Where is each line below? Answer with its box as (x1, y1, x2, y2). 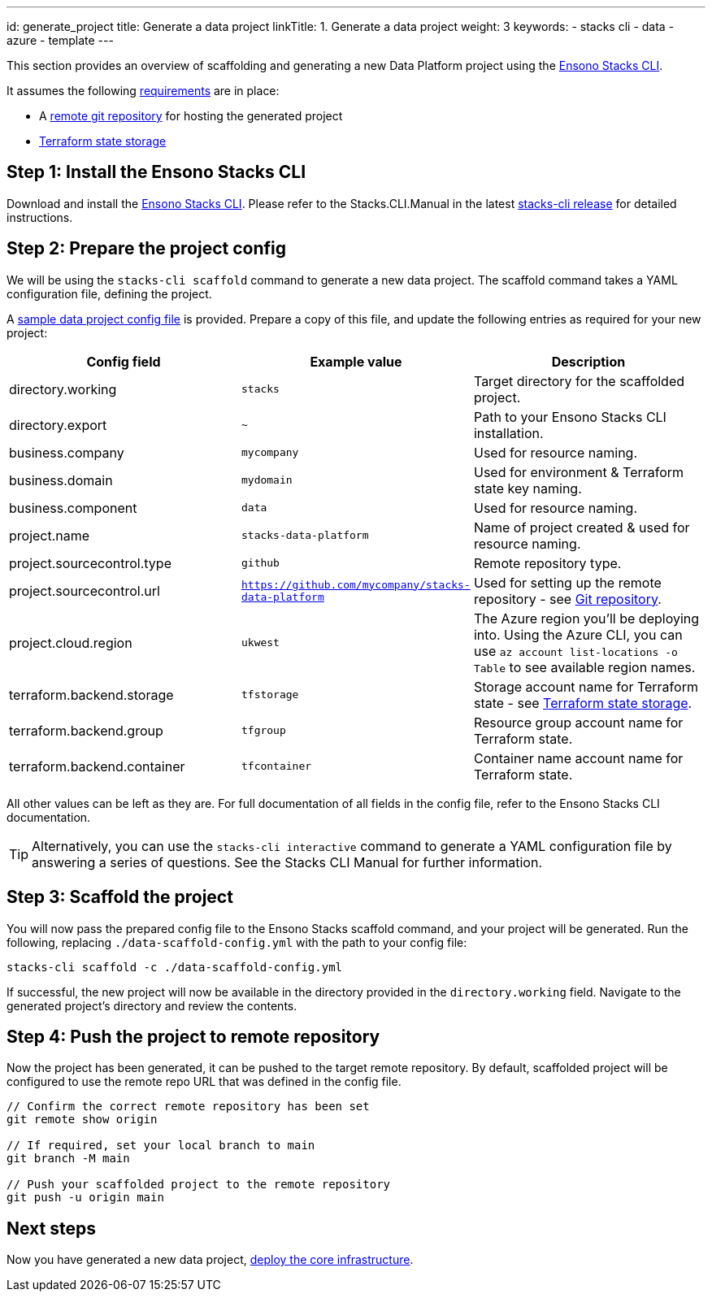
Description (551, 353, 626, 370)
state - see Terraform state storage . (473, 694, 692, 711)
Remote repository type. (473, 554, 622, 571)
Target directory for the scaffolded (473, 372, 685, 389)
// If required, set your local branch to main (7, 1139, 315, 1153)
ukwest (241, 636, 280, 649)
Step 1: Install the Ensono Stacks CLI (7, 162, 306, 183)
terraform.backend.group (9, 722, 163, 739)
